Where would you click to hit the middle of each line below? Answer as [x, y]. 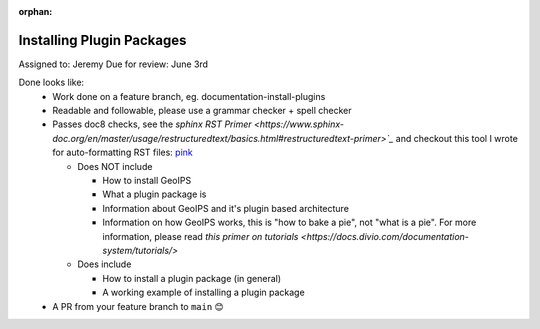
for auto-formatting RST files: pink [123, 152]
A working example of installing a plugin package [203, 292]
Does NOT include [115, 166]
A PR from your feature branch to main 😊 [138, 306]
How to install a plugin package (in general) [192, 278]
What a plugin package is [154, 194]
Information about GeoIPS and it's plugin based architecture [226, 208]
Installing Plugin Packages [102, 40]
